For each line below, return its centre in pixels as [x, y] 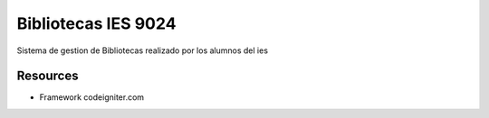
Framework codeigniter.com [92, 97]
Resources [48, 76]
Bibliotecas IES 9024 [96, 23]
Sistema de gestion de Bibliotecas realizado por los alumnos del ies [143, 50]
